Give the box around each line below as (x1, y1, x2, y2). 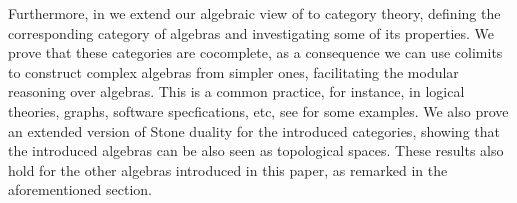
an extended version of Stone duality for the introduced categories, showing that (8, 120, 500, 141)
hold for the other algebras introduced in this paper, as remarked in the (8, 159, 448, 180)
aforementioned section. (8, 179, 153, 200)
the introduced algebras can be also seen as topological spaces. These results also (8, 140, 504, 161)
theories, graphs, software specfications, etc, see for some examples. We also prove (8, 100, 509, 121)
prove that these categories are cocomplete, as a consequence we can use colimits (8, 42, 503, 63)
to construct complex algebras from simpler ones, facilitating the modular (8, 61, 459, 82)
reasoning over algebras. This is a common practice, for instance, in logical (8, 81, 465, 102)
